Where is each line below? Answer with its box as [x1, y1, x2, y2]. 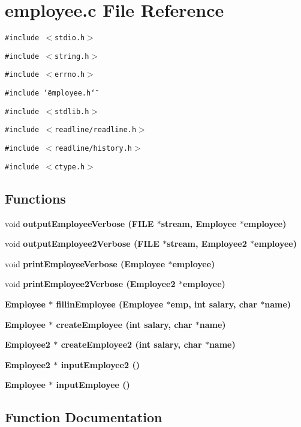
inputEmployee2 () [61, 358, 140, 371]
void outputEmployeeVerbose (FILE [5, 217, 154, 229]
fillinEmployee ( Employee [56, 297, 164, 310]
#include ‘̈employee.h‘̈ [5, 89, 95, 98]
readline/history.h [55, 144, 132, 153]
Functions [5, 189, 66, 207]
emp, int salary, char [170, 297, 257, 310]
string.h [55, 52, 89, 61]
